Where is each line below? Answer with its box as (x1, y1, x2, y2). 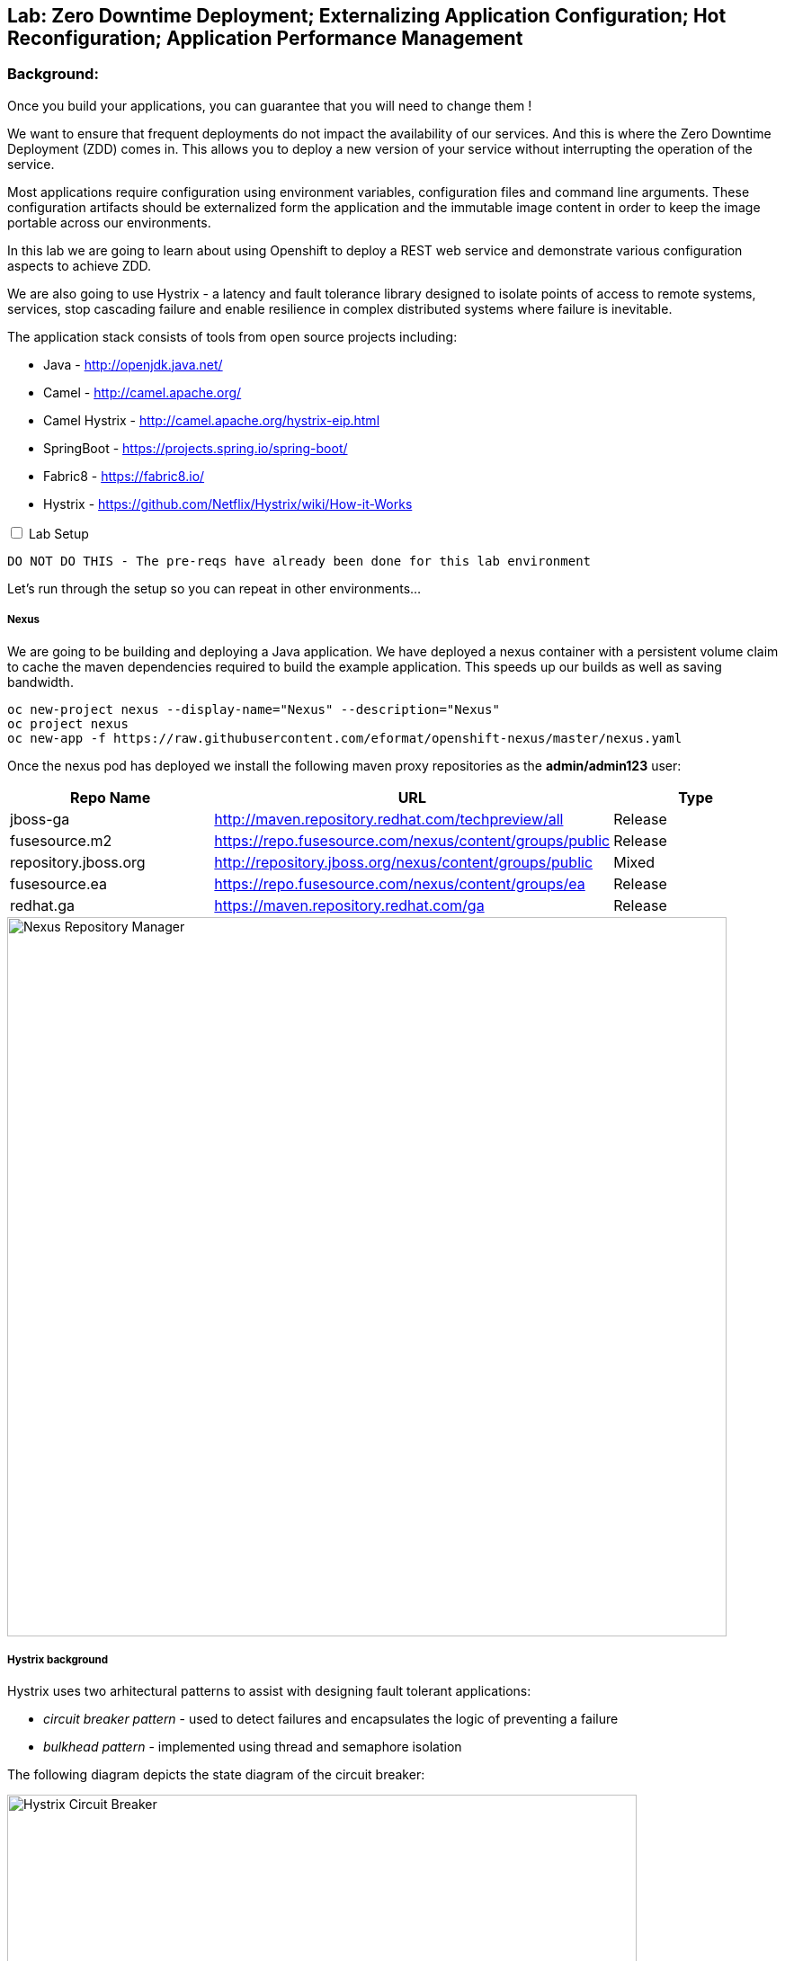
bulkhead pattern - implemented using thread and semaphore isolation (43, 1739, 462, 1755)
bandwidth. (7, 673, 74, 690)
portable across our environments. (7, 214, 211, 230)
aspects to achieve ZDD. (7, 257, 152, 273)
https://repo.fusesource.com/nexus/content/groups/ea (214, 874, 585, 893)
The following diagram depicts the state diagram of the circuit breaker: (7, 1767, 425, 1783)
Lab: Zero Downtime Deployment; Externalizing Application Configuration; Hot (7, 4, 727, 27)
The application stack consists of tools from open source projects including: (7, 328, 458, 344)
